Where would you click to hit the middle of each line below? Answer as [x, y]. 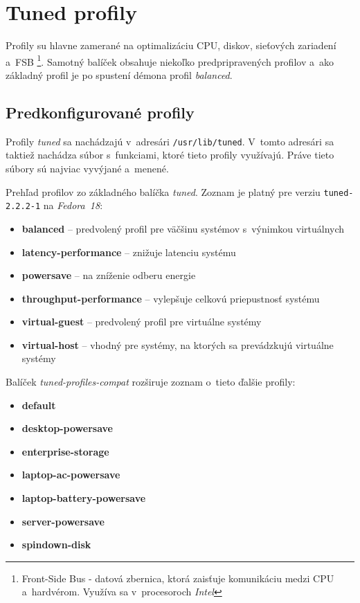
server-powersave [63, 521]
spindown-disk [56, 544]
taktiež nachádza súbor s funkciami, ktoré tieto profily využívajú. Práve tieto [170, 155]
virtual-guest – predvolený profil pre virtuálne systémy [142, 322]
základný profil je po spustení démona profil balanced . [119, 74]
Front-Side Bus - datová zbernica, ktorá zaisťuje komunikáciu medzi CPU [178, 578]
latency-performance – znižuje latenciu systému [129, 252]
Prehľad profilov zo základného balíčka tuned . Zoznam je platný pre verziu [163, 191]
